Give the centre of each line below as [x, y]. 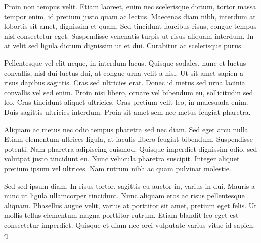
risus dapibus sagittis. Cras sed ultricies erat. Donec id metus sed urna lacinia [125, 82]
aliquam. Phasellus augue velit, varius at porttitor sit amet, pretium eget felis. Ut [130, 205]
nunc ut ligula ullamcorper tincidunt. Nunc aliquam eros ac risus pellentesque [124, 195]
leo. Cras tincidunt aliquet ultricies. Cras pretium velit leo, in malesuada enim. [126, 102]
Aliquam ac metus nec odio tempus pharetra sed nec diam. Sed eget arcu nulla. [127, 129]
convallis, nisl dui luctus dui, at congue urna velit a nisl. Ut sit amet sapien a [124, 72]
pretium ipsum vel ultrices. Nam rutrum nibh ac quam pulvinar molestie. [118, 168]
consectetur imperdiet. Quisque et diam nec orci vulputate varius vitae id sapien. [130, 225]
